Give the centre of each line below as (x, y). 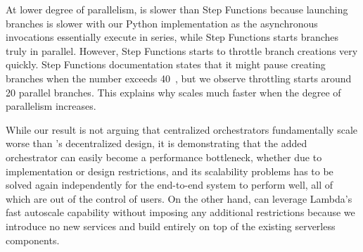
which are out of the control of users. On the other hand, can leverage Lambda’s (179, 198)
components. (33, 240)
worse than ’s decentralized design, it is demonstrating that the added (157, 143)
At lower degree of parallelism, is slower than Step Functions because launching (177, 9)
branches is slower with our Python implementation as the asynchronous (162, 23)
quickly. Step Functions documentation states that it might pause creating (166, 64)
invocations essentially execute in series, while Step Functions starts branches (172, 37)
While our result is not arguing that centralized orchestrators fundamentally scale (182, 129)
